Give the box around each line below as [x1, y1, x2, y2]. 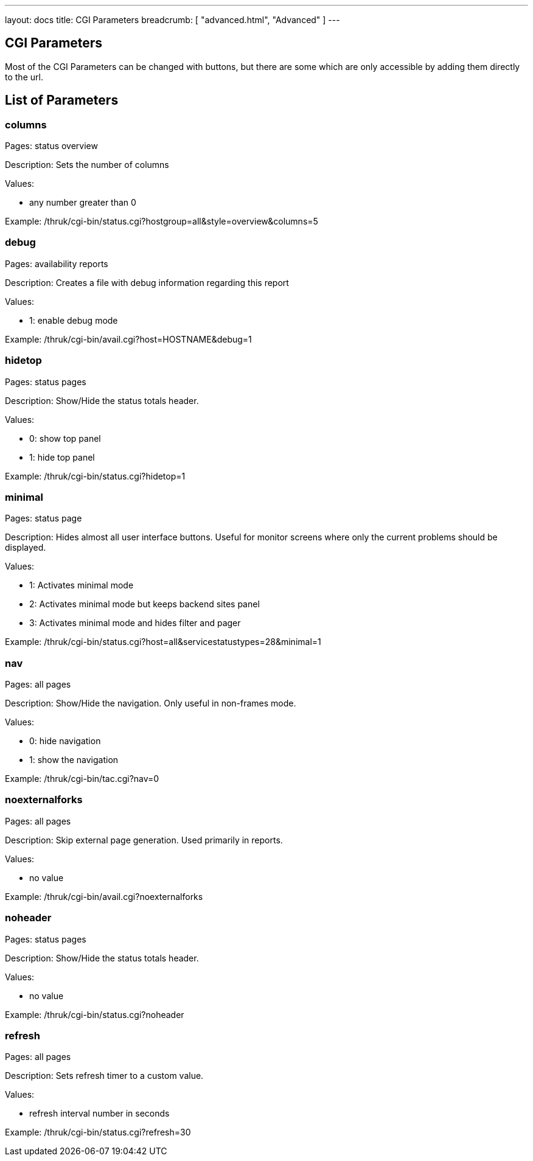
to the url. [5, 71, 43, 82]
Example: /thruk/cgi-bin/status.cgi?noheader [5, 1009, 184, 1020]
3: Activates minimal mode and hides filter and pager [29, 618, 241, 629]
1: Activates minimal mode [29, 580, 134, 591]
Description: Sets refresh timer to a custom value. [5, 1070, 204, 1081]
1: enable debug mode [29, 315, 118, 326]
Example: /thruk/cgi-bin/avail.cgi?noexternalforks [5, 891, 203, 902]
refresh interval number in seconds [29, 1108, 170, 1119]
